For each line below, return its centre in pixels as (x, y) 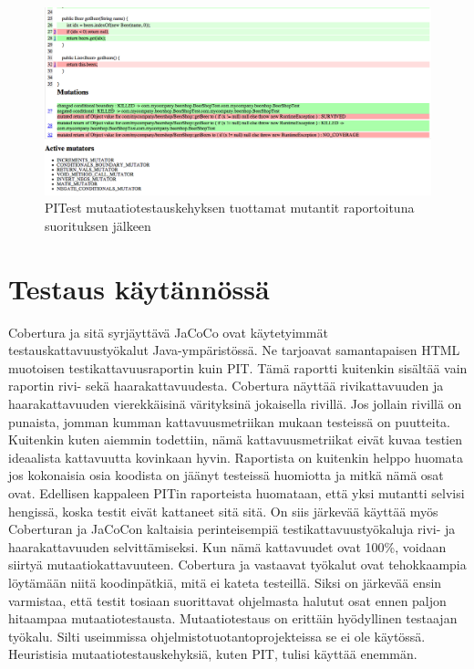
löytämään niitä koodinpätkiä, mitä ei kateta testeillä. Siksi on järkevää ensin (225, 582)
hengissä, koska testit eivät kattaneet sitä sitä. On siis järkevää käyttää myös (223, 511)
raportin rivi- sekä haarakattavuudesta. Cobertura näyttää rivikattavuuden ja (226, 386)
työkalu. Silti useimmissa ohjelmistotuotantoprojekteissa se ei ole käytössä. (217, 636)
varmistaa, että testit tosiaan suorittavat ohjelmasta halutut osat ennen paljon (227, 600)
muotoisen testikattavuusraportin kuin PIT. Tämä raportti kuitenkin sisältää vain (238, 367)
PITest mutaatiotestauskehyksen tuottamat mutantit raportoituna (230, 208)
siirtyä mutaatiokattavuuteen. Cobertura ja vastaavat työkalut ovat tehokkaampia (237, 564)
